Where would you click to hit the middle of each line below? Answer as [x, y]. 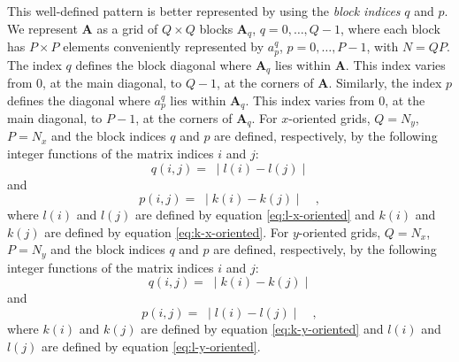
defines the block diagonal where [164, 64]
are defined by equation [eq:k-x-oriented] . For [167, 231]
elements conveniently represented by [164, 46]
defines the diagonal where [79, 100]
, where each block [390, 28]
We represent [42, 28]
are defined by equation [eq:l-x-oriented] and [255, 215]
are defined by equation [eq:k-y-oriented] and [262, 329]
